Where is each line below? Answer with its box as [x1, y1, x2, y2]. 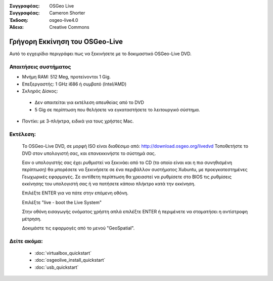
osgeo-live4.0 [49, 17, 78, 23]
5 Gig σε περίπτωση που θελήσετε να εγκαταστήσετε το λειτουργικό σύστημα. [34, 106, 200, 112]
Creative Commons [49, 24, 89, 30]
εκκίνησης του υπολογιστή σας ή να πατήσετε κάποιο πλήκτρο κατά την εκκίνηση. [22, 181, 196, 187]
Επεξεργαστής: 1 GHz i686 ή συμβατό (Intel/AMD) [22, 81, 127, 87]
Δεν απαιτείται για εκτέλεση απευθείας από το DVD [34, 99, 144, 106]
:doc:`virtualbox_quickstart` [34, 250, 92, 256]
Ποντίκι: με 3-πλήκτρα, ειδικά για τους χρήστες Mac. [22, 118, 134, 124]
